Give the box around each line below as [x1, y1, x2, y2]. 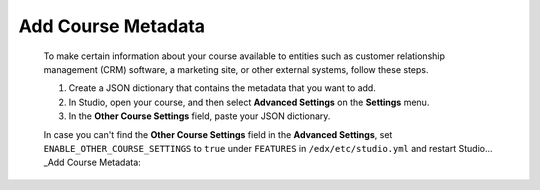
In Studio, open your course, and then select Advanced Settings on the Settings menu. [68, 96, 430, 108]
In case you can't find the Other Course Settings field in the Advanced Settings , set [43, 128, 393, 140]
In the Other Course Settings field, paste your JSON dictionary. [68, 110, 331, 122]
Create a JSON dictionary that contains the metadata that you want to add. [68, 82, 377, 94]
